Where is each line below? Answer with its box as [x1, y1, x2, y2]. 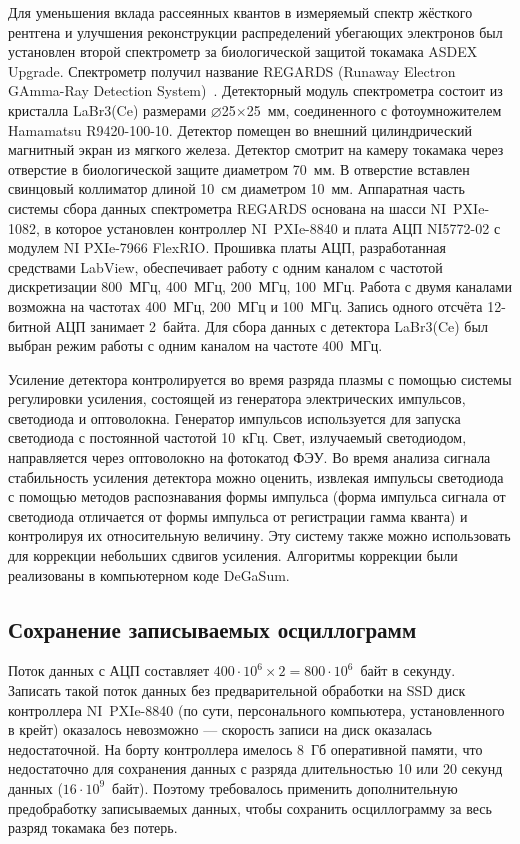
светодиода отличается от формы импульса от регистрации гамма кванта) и [8, 505, 468, 526]
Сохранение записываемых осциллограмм [8, 613, 417, 644]
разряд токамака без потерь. [8, 817, 178, 838]
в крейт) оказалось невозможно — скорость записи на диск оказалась [8, 719, 432, 740]
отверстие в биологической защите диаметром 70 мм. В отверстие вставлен [8, 158, 470, 179]
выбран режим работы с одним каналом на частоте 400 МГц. [8, 335, 383, 356]
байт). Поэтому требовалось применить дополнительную [112, 777, 458, 798]
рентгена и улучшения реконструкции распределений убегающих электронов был [8, 21, 503, 42]
